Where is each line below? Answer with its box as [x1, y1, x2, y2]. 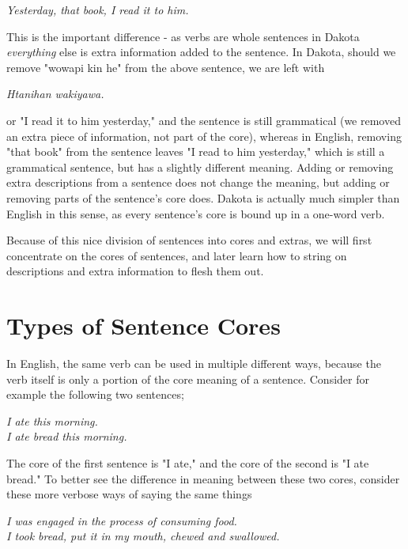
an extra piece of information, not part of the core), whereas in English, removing [6, 127, 402, 144]
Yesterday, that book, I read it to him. [6, 2, 189, 17]
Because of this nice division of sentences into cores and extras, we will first [6, 232, 372, 248]
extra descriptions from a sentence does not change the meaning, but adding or [6, 174, 390, 191]
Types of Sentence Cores [6, 309, 281, 342]
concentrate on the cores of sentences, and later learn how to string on [6, 247, 347, 263]
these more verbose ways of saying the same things [6, 486, 252, 502]
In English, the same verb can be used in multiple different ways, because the [6, 355, 381, 372]
